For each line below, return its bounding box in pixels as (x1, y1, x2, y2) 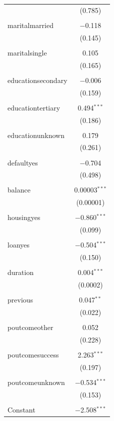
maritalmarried (7, 19, 53, 30)
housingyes (7, 212, 40, 222)
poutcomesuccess (7, 349, 59, 360)
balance (7, 184, 30, 195)
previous (7, 294, 33, 305)
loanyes (7, 239, 30, 250)
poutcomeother (7, 322, 53, 332)
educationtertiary (7, 102, 60, 112)
